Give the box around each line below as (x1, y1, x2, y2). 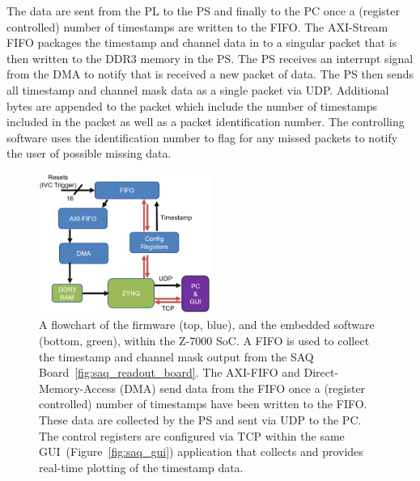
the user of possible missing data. (6, 145, 172, 162)
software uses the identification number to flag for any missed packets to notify (6, 129, 398, 146)
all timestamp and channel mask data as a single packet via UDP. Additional (6, 81, 389, 98)
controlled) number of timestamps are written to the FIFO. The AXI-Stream (6, 18, 388, 35)
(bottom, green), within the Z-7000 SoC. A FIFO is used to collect (39, 332, 370, 348)
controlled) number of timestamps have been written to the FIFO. (39, 395, 367, 412)
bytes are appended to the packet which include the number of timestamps (6, 97, 378, 114)
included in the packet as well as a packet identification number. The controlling (6, 113, 405, 130)
